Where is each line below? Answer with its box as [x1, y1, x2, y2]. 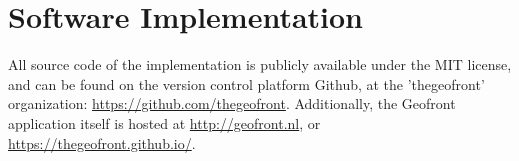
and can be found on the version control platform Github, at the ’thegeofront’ [8, 73, 485, 94]
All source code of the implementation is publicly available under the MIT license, [8, 54, 512, 75]
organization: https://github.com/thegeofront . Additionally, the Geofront [8, 93, 456, 114]
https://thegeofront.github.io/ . [8, 132, 196, 153]
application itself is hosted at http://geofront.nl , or [8, 112, 321, 133]
